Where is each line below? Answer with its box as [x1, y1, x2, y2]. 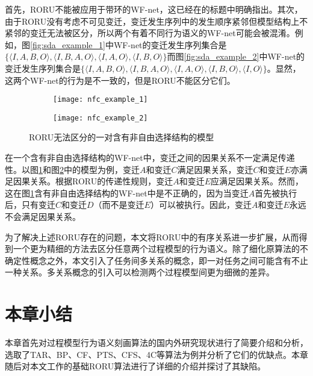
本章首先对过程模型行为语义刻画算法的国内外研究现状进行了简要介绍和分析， [5, 336, 308, 349]
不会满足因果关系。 [5, 210, 81, 223]
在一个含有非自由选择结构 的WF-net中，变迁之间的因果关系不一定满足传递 [5, 151, 295, 164]
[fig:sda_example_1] [30, 38, 105, 51]
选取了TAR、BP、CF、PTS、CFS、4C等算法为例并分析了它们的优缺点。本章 [5, 348, 309, 360]
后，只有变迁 [5, 198, 55, 211]
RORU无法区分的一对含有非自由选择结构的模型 [29, 131, 214, 143]
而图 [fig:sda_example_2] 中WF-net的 [167, 50, 305, 63]
